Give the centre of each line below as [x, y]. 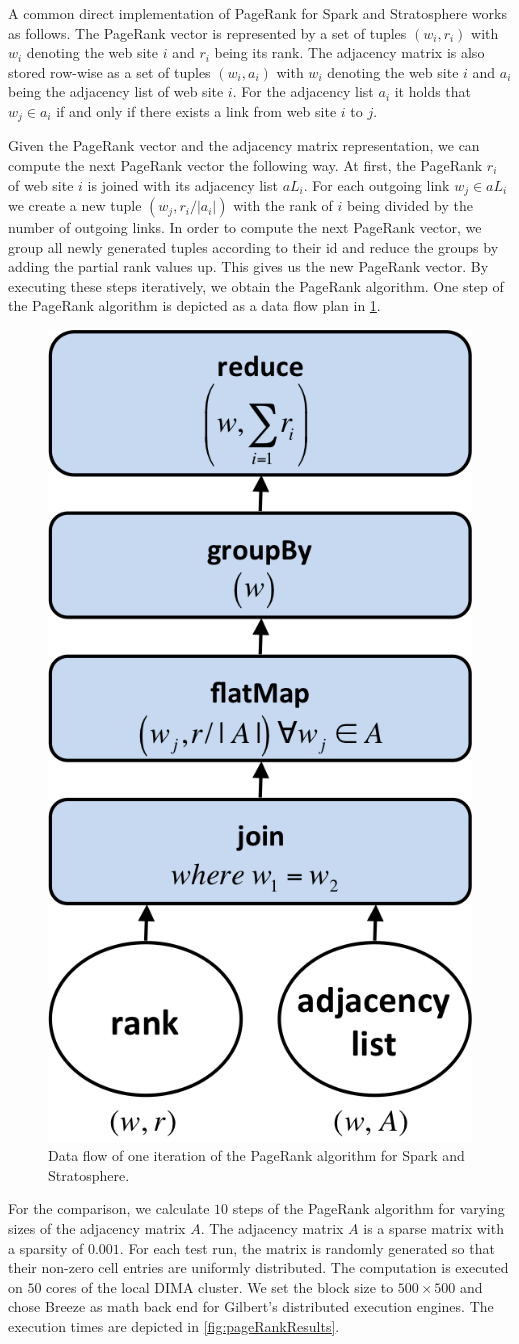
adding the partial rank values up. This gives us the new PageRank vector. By [248, 266]
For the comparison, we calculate [109, 1208]
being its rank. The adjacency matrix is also [349, 52]
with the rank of [283, 205]
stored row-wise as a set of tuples [109, 71]
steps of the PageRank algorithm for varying [368, 1208]
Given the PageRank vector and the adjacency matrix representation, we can [244, 145]
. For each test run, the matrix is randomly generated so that [307, 1247]
